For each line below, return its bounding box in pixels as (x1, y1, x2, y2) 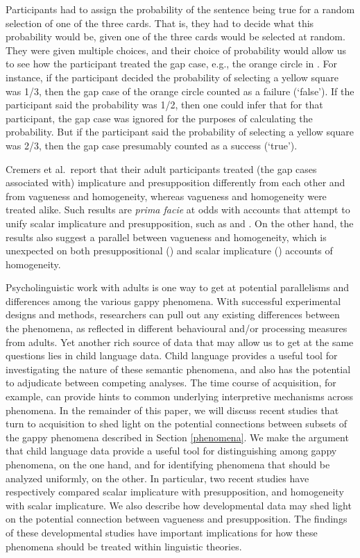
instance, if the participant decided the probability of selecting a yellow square (6, 69, 338, 84)
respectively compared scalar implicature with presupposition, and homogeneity (6, 484, 344, 499)
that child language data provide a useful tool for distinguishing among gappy (6, 443, 337, 458)
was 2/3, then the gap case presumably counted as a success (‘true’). (6, 138, 298, 152)
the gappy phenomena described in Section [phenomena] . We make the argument (6, 429, 349, 444)
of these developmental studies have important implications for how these (6, 525, 318, 539)
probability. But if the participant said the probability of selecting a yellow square (6, 124, 354, 139)
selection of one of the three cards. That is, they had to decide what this (6, 15, 314, 30)
